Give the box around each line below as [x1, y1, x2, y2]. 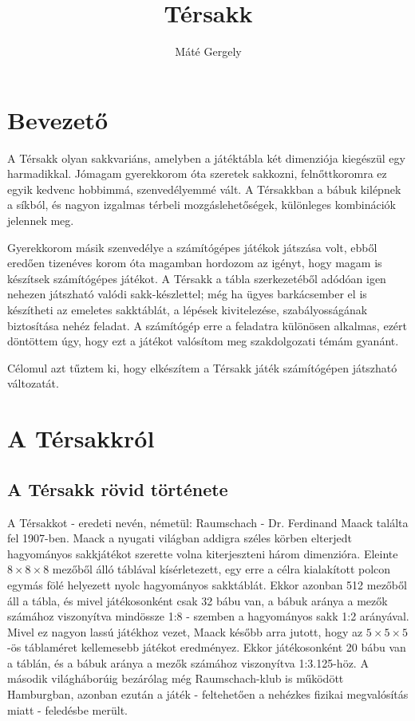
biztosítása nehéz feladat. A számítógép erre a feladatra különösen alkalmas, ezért [7, 317, 408, 333]
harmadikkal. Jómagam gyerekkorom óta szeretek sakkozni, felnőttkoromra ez [7, 165, 387, 182]
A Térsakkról [7, 422, 155, 455]
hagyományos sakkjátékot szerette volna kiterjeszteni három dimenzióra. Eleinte [7, 545, 398, 561]
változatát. [7, 375, 59, 392]
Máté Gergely [175, 43, 242, 60]
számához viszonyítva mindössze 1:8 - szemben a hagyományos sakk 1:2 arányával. [7, 608, 409, 624]
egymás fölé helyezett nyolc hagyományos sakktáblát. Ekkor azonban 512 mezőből [7, 576, 407, 593]
